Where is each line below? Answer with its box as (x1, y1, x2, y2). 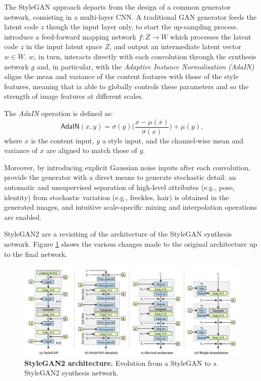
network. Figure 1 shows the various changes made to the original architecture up (4, 238, 257, 249)
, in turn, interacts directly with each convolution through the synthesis (33, 51, 256, 61)
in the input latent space (26, 41, 103, 52)
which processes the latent (170, 31, 251, 42)
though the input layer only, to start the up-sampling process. (46, 21, 238, 32)
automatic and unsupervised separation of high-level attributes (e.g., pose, (4, 181, 235, 192)
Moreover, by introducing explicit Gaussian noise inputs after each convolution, (4, 162, 250, 172)
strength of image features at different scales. (4, 91, 143, 101)
